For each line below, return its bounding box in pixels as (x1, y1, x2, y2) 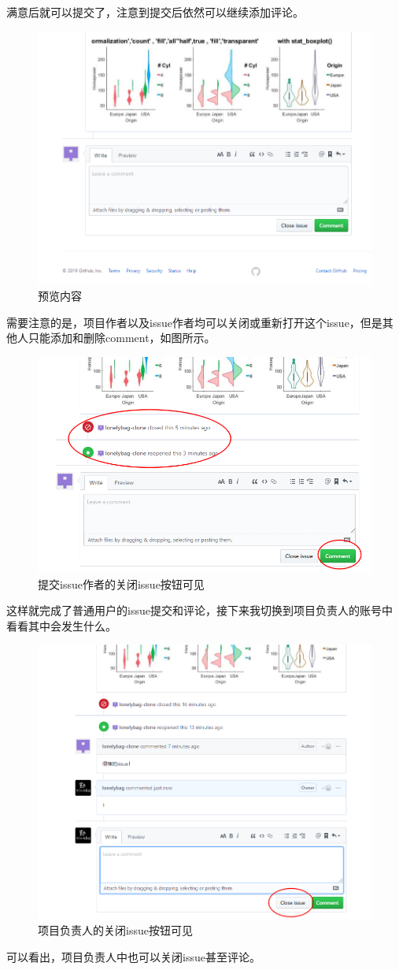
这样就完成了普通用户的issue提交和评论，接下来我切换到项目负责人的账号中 (6, 602, 393, 619)
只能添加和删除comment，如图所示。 (28, 329, 216, 346)
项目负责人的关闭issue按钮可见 (38, 922, 193, 938)
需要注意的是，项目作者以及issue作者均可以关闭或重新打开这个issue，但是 (6, 314, 382, 330)
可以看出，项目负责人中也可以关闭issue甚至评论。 (6, 948, 260, 964)
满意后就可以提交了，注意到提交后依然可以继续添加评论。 (6, 4, 304, 20)
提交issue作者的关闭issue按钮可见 (38, 575, 205, 592)
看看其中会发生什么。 (6, 617, 116, 634)
